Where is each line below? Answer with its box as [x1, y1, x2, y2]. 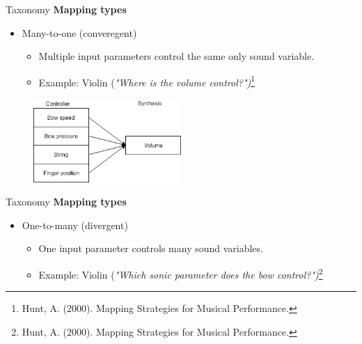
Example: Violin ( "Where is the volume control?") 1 [38, 72, 255, 89]
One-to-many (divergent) [22, 217, 128, 232]
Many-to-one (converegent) [22, 25, 137, 40]
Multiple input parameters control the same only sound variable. [38, 49, 315, 63]
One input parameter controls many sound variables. [38, 241, 263, 256]
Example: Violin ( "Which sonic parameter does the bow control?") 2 [38, 265, 323, 281]
